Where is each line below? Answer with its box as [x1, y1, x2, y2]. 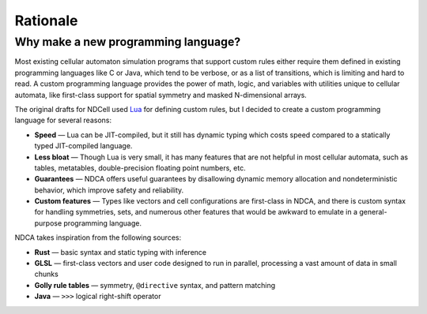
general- [358, 207, 387, 217]
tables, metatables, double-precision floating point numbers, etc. [34, 163, 246, 173]
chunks [34, 269, 59, 279]
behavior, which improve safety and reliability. [34, 185, 184, 195]
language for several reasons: [14, 115, 112, 125]
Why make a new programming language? [14, 35, 241, 49]
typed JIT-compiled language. [34, 141, 133, 151]
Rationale [14, 12, 78, 29]
